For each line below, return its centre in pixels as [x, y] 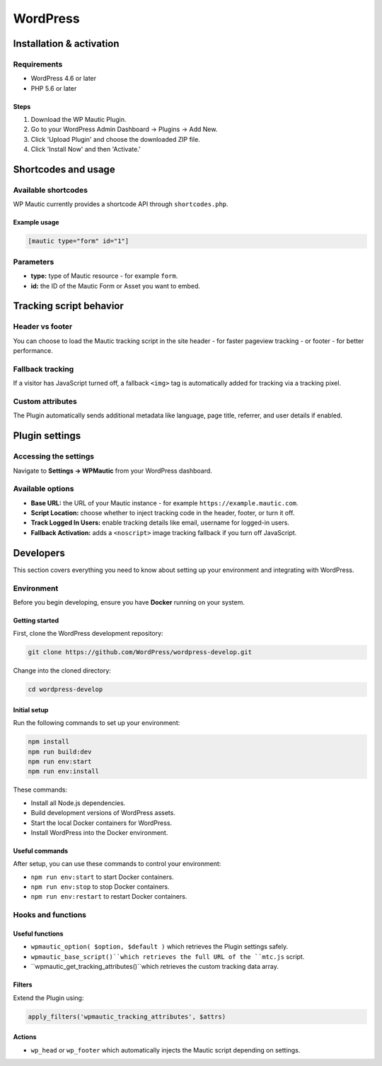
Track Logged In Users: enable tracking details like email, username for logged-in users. [160, 523]
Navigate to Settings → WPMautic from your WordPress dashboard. [112, 471]
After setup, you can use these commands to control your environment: [117, 864]
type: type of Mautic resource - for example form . [104, 276]
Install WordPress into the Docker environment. [99, 832]
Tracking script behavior [68, 306]
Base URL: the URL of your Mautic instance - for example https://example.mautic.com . [164, 503]
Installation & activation [66, 44]
